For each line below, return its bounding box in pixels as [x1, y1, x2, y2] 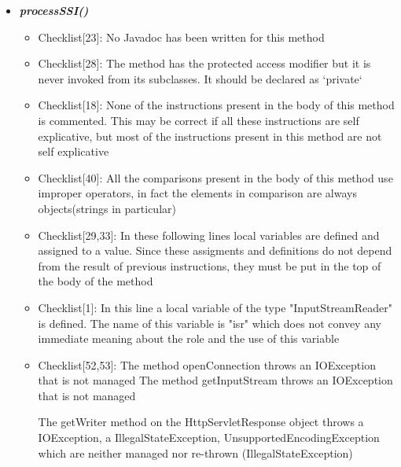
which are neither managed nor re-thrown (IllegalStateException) [38, 444, 353, 461]
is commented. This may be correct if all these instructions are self [38, 112, 359, 128]
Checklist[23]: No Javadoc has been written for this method [38, 28, 325, 45]
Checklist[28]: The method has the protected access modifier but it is [38, 55, 371, 72]
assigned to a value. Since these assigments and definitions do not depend [38, 242, 392, 259]
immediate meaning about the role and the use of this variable [38, 330, 340, 347]
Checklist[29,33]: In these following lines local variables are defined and [38, 226, 380, 243]
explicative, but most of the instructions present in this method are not [38, 127, 382, 144]
